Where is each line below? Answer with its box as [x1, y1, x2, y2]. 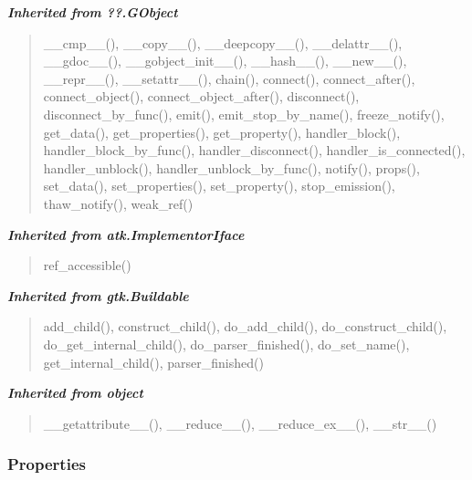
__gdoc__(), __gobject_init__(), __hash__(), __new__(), [43, 51, 407, 70]
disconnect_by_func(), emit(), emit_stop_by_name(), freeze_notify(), [43, 104, 445, 123]
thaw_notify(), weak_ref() [43, 193, 194, 213]
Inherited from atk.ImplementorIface [7, 224, 245, 244]
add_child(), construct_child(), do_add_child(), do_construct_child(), [43, 317, 447, 336]
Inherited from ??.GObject [7, 3, 178, 21]
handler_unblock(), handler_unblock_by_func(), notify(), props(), [43, 158, 420, 177]
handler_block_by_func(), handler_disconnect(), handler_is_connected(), [43, 141, 466, 160]
